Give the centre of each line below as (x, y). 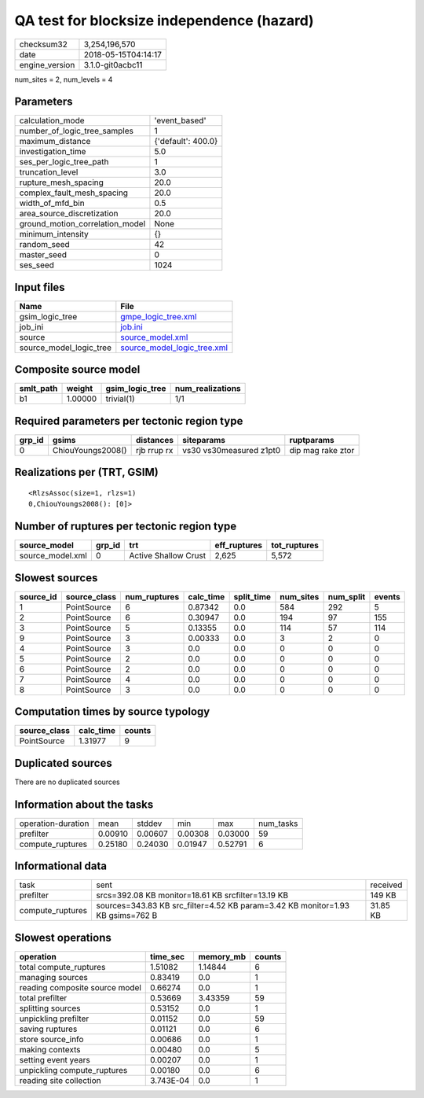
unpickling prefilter (54, 1019)
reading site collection (60, 1080)
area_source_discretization (69, 214)
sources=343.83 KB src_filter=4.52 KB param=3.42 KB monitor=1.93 (222, 906)
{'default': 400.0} (186, 142)
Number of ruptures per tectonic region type (126, 527)
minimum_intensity (54, 234)
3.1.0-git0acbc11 (113, 64)
